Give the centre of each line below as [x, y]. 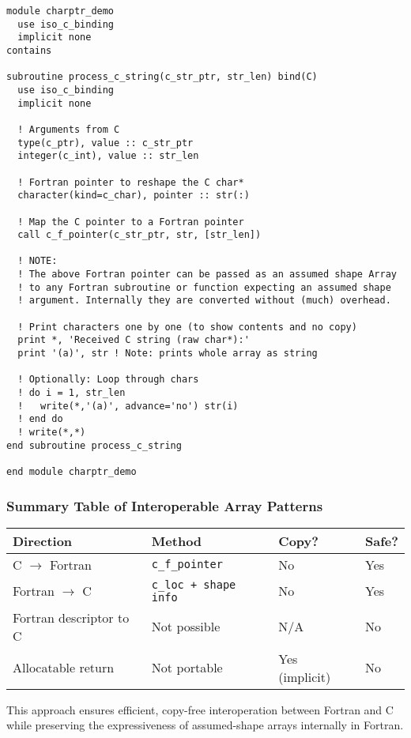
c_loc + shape [194, 584]
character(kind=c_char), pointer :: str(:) [134, 196]
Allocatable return [64, 668]
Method [177, 540]
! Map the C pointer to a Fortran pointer [131, 222]
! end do [40, 419]
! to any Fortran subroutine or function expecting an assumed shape [204, 287]
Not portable [187, 668]
